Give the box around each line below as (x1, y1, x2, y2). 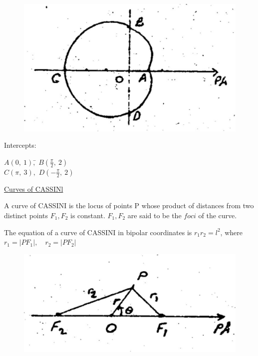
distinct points (4, 210, 48, 221)
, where (220, 227, 243, 237)
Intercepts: (4, 140, 36, 150)
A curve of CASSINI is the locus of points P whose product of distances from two (4, 200, 254, 211)
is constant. (70, 210, 105, 221)
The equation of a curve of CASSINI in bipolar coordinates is (4, 227, 192, 237)
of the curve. (198, 210, 237, 221)
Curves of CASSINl (4, 183, 63, 194)
